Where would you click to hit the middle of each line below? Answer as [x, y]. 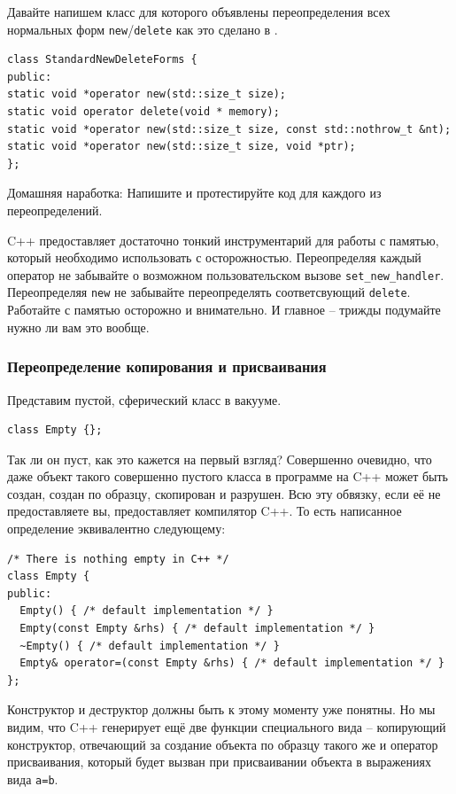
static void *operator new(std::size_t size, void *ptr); [182, 147]
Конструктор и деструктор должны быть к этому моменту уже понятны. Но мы [221, 709]
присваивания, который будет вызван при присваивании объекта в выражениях [219, 762]
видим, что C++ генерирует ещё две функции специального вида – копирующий [227, 727]
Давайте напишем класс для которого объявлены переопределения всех [199, 12]
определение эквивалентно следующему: [116, 529]
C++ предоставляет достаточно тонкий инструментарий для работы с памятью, [223, 240]
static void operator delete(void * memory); [143, 112]
